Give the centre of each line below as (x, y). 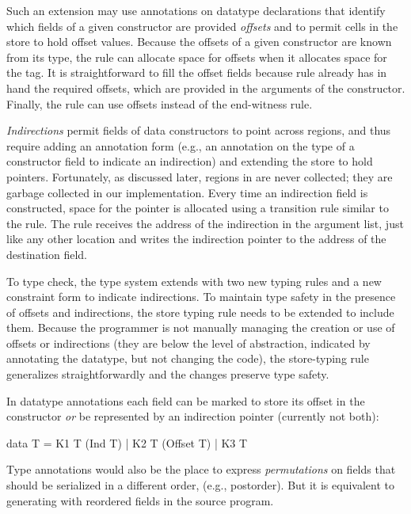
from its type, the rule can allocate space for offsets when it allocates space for (197, 57)
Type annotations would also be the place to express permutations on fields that (201, 469)
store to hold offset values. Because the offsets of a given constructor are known (199, 42)
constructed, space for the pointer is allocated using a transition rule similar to (198, 208)
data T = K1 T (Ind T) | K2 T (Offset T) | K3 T (127, 442)
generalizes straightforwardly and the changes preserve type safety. (168, 374)
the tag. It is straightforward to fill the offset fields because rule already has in (197, 72)
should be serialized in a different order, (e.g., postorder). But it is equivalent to (200, 485)
